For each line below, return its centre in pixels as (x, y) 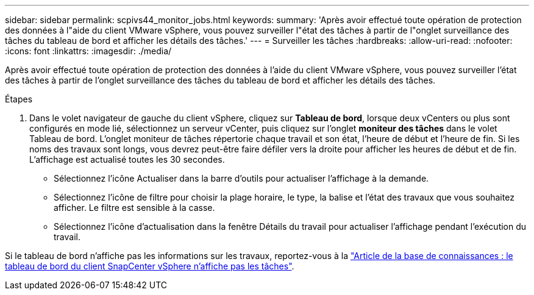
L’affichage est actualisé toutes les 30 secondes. (127, 159)
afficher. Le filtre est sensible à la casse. (134, 208)
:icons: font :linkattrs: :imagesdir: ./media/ (88, 51)
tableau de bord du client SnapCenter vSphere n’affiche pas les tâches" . (150, 266)
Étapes (19, 99)
